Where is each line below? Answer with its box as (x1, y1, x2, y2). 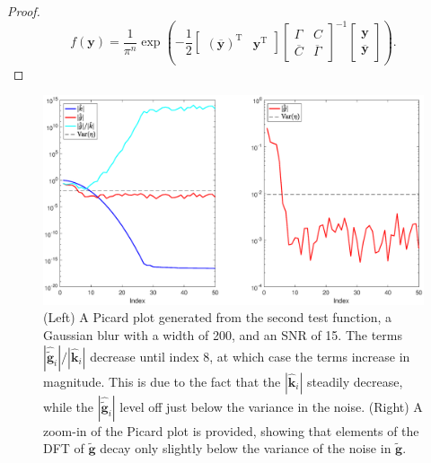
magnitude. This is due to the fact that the (43, 371, 281, 390)
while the (43, 397, 93, 415)
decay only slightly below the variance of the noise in (100, 439, 391, 458)
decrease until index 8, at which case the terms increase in (90, 346, 410, 365)
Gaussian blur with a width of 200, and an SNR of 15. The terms (43, 325, 403, 344)
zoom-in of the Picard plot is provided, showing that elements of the (43, 421, 419, 440)
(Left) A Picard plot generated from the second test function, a (43, 308, 391, 327)
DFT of (43, 439, 84, 458)
